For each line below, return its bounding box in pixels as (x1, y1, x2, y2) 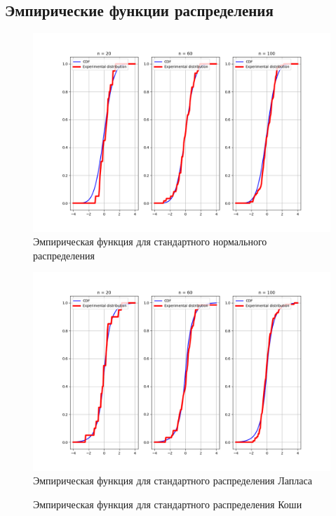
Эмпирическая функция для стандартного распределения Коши (33, 496, 302, 511)
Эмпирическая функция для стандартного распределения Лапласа (33, 473, 313, 488)
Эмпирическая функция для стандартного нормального (33, 234, 267, 249)
